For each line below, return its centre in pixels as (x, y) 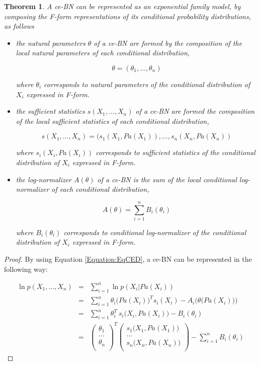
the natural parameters (51, 43)
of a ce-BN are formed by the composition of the (168, 43)
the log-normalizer (44, 179)
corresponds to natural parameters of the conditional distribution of (147, 84)
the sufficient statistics (50, 111)
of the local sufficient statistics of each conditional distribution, (112, 121)
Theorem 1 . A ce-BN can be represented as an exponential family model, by (122, 6)
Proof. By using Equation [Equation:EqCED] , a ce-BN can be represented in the (128, 259)
